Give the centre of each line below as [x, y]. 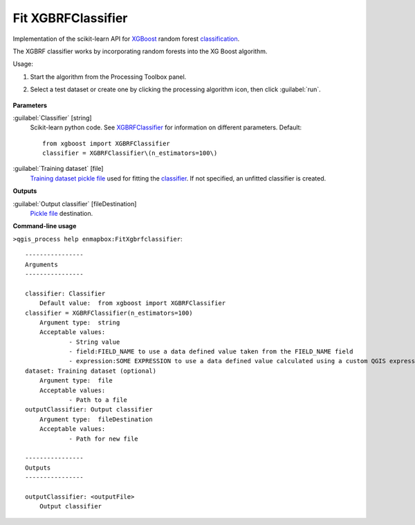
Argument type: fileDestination [96, 419]
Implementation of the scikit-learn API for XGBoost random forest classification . [126, 39]
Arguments [41, 264]
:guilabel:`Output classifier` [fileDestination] [75, 203]
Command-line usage [45, 226]
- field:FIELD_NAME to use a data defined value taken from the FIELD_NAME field [211, 352]
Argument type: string [80, 322]
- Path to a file [98, 400]
